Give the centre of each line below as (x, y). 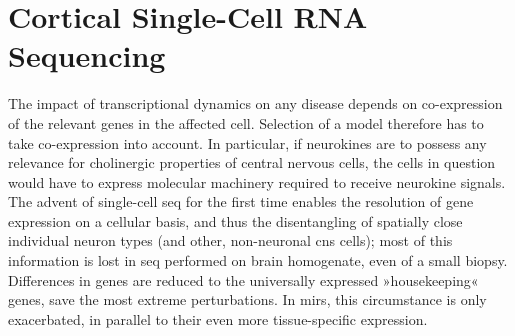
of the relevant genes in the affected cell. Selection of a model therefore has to (246, 122)
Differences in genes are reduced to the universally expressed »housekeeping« (243, 279)
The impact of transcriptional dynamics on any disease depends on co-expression (255, 103)
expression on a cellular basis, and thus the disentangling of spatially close (235, 220)
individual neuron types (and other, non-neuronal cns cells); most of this (230, 240)
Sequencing (87, 55)
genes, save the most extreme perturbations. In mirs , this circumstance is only (247, 299)
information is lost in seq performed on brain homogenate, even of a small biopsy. (258, 260)
